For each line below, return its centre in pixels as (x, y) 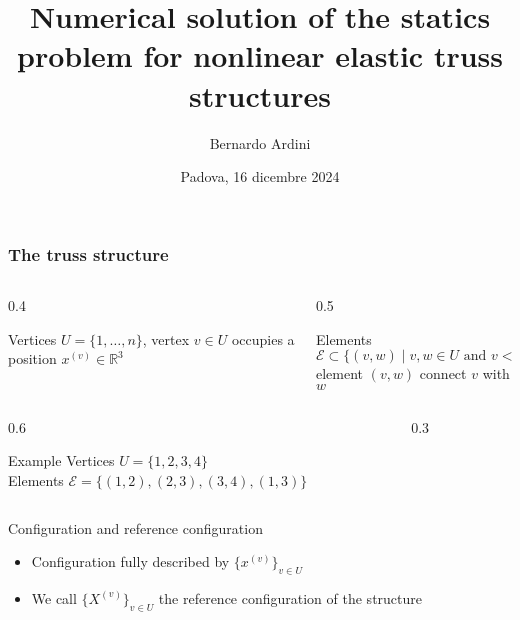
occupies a (263, 338)
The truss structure (88, 253)
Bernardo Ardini (260, 142)
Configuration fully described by (130, 561)
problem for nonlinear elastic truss (260, 55)
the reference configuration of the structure (290, 597)
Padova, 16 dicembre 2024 (260, 176)
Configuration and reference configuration (135, 527)
